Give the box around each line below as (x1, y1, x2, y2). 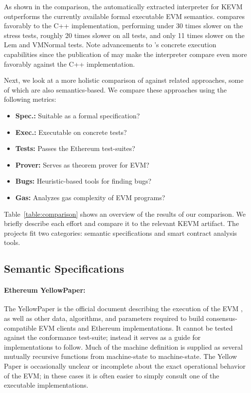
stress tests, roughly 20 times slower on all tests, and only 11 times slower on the (4, 30, 245, 40)
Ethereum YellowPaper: (4, 285, 86, 295)
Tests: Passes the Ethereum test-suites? (15, 143, 135, 153)
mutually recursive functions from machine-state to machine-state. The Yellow (4, 351, 237, 361)
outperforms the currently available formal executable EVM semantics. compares (4, 11, 245, 21)
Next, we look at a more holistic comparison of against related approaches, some (4, 75, 244, 85)
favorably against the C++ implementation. (4, 58, 135, 69)
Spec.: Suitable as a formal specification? (15, 110, 140, 120)
